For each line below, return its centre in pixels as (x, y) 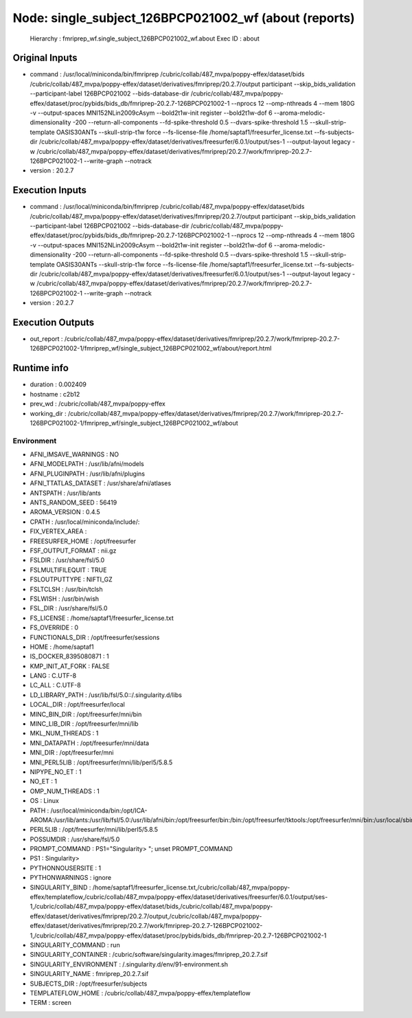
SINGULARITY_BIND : (60, 887)
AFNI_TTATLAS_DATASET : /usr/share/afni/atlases (101, 483)
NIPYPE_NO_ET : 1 (56, 772)
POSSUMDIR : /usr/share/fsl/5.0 (75, 839)
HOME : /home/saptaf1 (62, 647)
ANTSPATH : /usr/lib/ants (65, 493)
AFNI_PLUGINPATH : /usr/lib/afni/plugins (88, 474)
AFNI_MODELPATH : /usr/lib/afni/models (87, 464)
